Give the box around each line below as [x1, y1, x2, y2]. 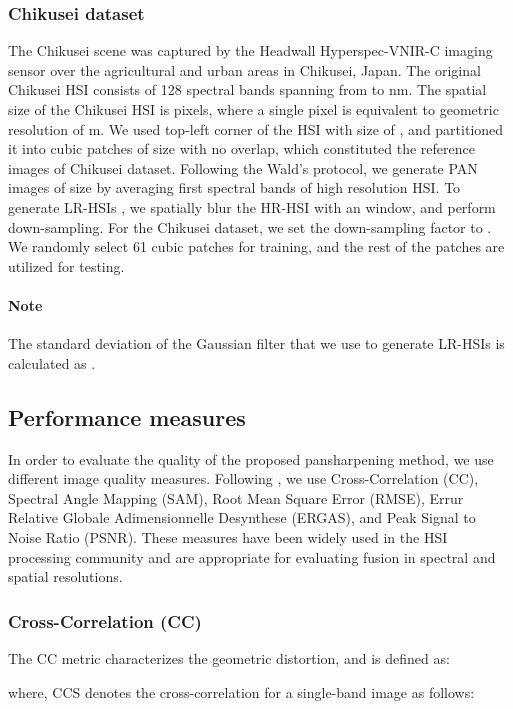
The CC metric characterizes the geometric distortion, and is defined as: [8, 647, 450, 668]
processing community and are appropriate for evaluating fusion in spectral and [8, 546, 496, 567]
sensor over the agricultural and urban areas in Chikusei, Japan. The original [8, 59, 481, 80]
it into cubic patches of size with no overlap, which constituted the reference [8, 138, 475, 159]
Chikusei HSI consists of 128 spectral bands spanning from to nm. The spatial [8, 79, 487, 100]
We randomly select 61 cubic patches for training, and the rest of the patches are [8, 236, 505, 257]
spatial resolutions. [8, 566, 123, 587]
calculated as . [8, 352, 96, 373]
